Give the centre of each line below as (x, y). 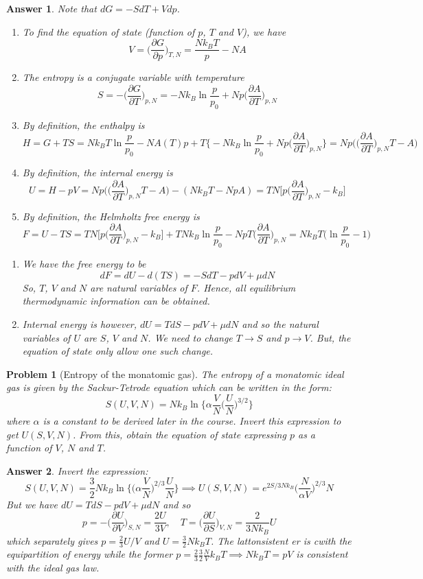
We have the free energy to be (84, 264)
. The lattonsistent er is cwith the (281, 540)
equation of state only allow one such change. (118, 351)
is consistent (322, 554)
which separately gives (52, 540)
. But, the (330, 337)
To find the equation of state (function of (108, 31)
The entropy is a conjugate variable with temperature (133, 77)
